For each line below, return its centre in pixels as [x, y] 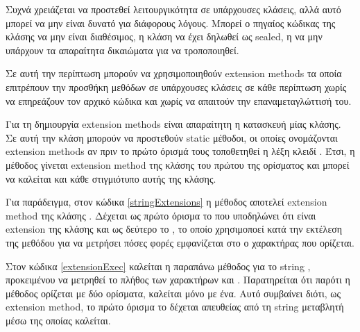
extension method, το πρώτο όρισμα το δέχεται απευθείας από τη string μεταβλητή [175, 307]
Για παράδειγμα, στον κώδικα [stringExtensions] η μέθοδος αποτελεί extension [166, 202]
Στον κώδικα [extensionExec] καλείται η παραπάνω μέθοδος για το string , [158, 266]
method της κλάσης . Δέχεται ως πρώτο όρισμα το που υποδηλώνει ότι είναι [161, 215]
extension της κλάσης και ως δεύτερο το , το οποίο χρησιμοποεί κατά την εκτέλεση [174, 229]
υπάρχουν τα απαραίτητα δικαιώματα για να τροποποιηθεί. [122, 50]
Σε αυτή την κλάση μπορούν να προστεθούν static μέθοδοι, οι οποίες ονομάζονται [172, 137]
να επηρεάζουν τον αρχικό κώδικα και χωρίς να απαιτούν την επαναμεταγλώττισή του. [179, 100]
